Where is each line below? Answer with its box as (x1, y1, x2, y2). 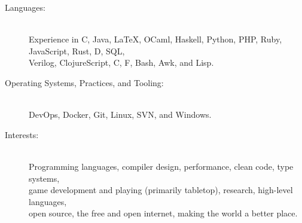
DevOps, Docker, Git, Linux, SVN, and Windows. (29, 108, 212, 121)
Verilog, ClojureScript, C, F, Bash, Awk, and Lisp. (29, 56, 214, 69)
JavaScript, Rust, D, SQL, (29, 44, 125, 57)
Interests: (5, 128, 39, 140)
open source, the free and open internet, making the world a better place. (29, 207, 298, 219)
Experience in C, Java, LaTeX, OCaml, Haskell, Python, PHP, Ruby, (29, 33, 282, 45)
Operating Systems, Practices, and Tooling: (5, 76, 164, 88)
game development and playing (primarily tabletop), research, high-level (29, 184, 293, 196)
